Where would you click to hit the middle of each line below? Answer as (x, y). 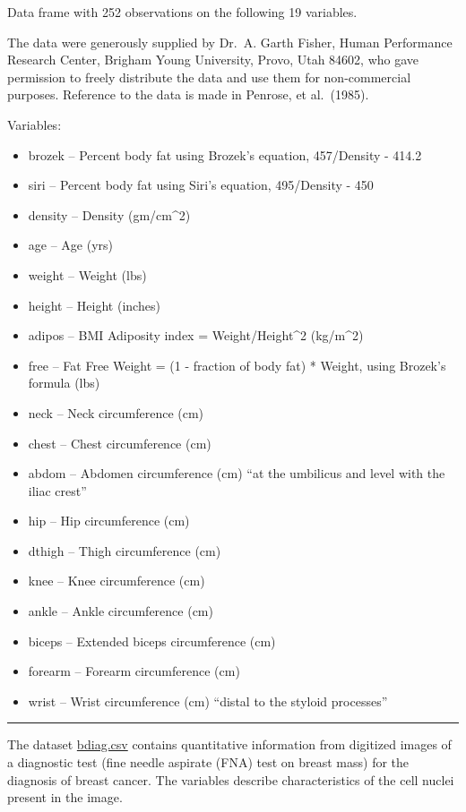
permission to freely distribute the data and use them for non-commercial (209, 77)
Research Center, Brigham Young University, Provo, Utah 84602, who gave (213, 60)
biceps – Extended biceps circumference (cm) (152, 641)
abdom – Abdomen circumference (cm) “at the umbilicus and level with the (237, 473)
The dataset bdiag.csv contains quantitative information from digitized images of (229, 744)
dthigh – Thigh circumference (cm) (125, 550)
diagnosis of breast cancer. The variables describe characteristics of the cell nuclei (231, 779)
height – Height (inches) (94, 305)
